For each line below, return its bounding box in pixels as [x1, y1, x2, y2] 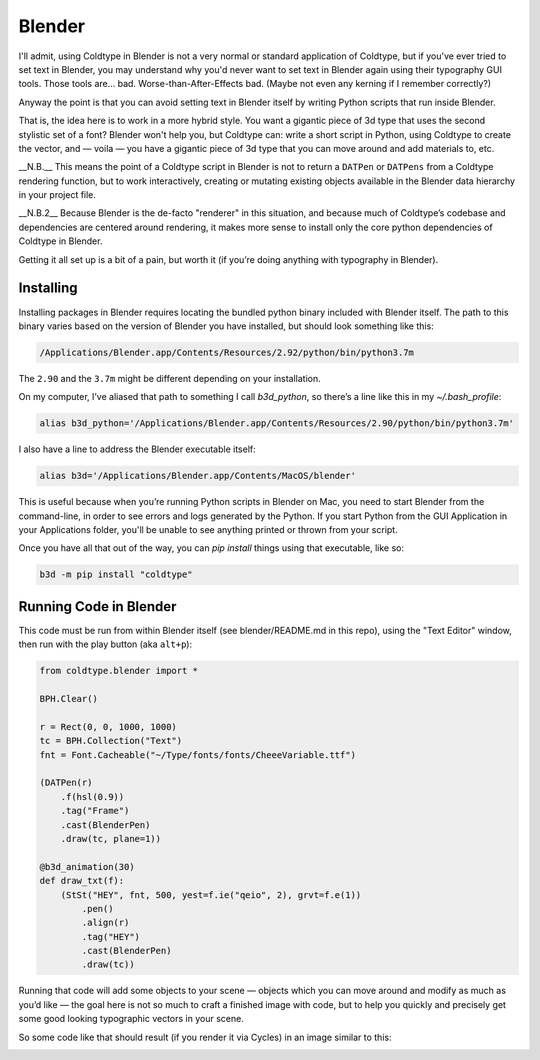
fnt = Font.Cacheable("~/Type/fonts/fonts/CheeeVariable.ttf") [39, 749, 357, 760]
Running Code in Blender [18, 598, 177, 615]
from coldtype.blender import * [39, 665, 199, 677]
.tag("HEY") [81, 931, 140, 942]
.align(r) [81, 917, 130, 929]
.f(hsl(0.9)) [60, 791, 125, 802]
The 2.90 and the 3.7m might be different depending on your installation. [18, 372, 322, 384]
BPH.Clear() [39, 693, 99, 705]
